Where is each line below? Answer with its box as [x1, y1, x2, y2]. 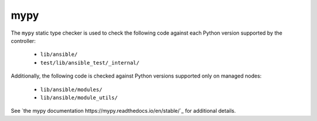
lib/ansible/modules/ [40, 86, 103, 93]
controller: [11, 37, 36, 44]
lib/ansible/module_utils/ [40, 94, 118, 101]
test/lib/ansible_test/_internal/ [40, 59, 140, 66]
